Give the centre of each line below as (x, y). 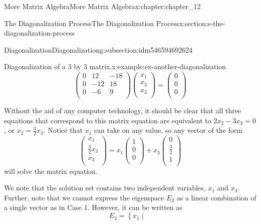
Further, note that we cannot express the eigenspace (84, 197)
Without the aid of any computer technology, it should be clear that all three (123, 110)
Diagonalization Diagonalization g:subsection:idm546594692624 (98, 49)
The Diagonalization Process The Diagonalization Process (92, 23)
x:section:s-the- (202, 23)
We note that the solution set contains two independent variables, (105, 188)
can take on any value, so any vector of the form (168, 130)
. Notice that (63, 130)
